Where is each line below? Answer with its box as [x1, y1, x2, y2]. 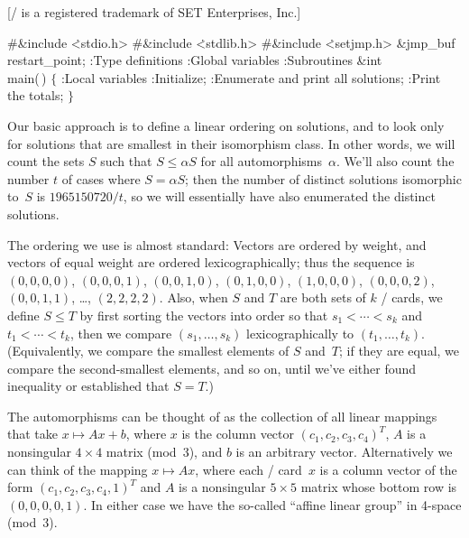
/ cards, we [381, 288, 443, 307]
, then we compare [69, 323, 172, 342]
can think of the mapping [7, 459, 148, 478]
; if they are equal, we [339, 341, 460, 360]
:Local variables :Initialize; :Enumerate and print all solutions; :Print [60, 68, 441, 87]
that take [7, 424, 58, 443]
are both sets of [280, 288, 366, 307]
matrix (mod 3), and [106, 442, 223, 461]
